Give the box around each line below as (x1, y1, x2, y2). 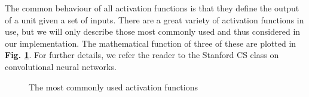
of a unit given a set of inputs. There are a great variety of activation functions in (5, 13, 304, 26)
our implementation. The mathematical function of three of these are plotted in (5, 37, 296, 49)
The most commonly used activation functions (29, 80, 198, 93)
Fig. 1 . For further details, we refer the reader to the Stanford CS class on (5, 48, 279, 61)
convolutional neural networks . (5, 60, 117, 72)
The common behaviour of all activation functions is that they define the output (5, 2, 299, 14)
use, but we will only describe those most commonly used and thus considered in (5, 25, 301, 38)
